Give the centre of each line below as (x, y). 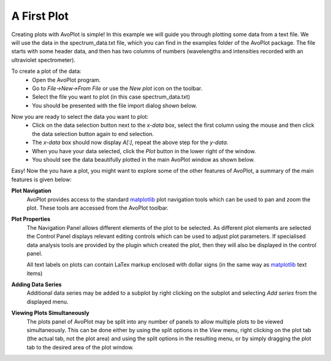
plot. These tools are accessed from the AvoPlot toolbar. (97, 208)
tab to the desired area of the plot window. (80, 347)
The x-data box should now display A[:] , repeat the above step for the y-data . (130, 142)
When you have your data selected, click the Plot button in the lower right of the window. (144, 151)
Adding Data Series (36, 284)
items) (35, 273)
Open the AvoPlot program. (67, 80)
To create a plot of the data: (47, 71)
